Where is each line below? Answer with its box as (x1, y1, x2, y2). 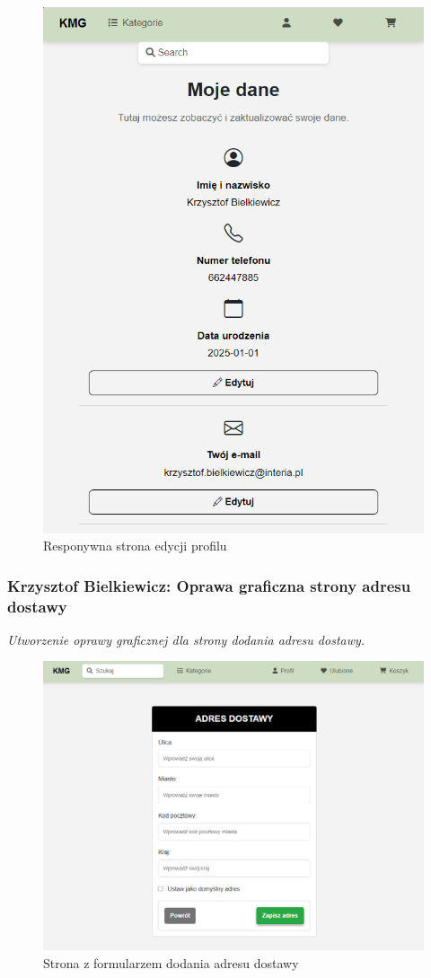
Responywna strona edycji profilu (43, 536, 227, 555)
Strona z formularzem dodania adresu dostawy (43, 953, 299, 972)
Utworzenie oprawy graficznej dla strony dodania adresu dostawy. (7, 630, 365, 648)
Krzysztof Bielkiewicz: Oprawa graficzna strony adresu (7, 574, 411, 596)
